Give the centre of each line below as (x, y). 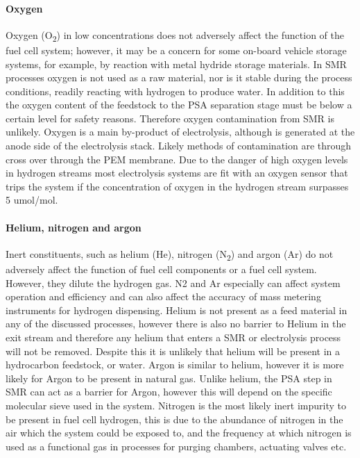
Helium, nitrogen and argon (74, 227)
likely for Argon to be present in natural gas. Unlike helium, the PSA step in (169, 378)
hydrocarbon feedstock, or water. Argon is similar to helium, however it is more (175, 365)
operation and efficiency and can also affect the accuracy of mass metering (163, 296)
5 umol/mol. (32, 200)
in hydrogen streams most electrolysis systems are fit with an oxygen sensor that (177, 173)
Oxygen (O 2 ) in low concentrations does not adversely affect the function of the (175, 35)
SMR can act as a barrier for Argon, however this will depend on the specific (169, 392)
